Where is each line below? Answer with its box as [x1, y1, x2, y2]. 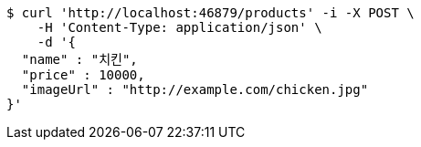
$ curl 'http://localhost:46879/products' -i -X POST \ [6, 5, 415, 20]
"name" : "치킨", [21, 52, 138, 67]
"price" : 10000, [21, 68, 145, 82]
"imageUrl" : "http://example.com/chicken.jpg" [21, 82, 369, 97]
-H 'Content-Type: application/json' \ [37, 20, 322, 35]
